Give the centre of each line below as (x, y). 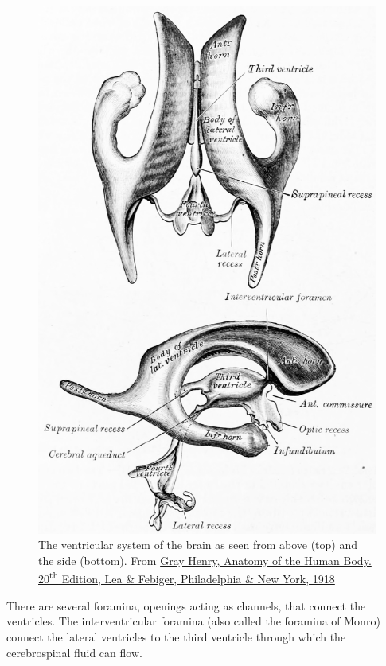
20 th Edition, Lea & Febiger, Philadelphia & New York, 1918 (187, 578)
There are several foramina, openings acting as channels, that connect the (186, 605)
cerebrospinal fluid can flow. (74, 652)
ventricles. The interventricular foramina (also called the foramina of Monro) (193, 621)
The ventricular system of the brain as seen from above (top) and (198, 545)
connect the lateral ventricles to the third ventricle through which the (176, 637)
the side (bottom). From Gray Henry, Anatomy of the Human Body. (205, 561)
